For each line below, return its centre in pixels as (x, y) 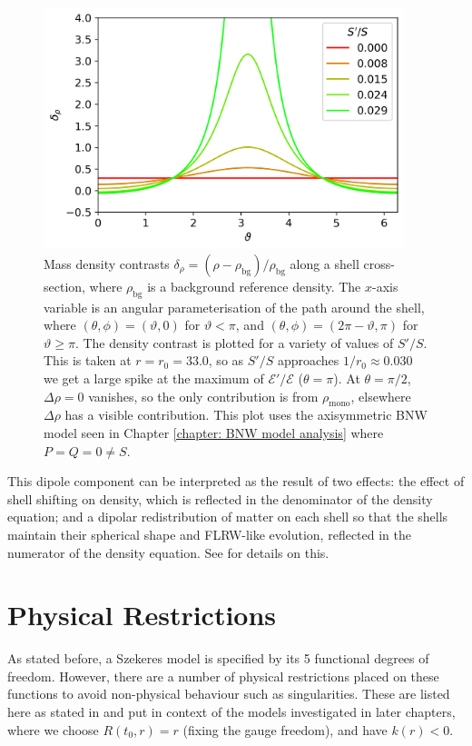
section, (64, 286)
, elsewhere (381, 396)
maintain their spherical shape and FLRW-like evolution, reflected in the (209, 534)
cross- (379, 263)
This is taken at (88, 360)
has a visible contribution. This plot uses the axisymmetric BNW (246, 415)
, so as (226, 360)
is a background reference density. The (254, 286)
